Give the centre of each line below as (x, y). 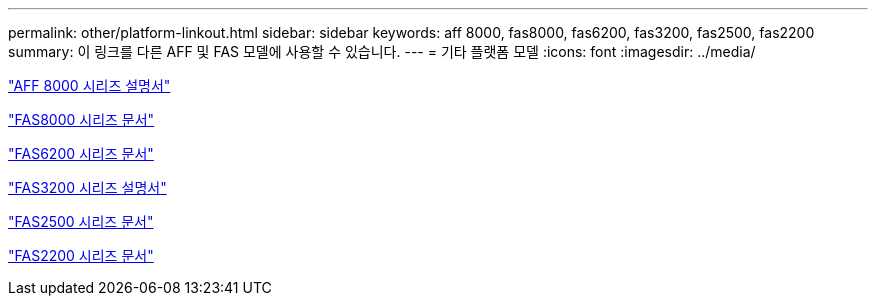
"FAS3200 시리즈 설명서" (87, 187)
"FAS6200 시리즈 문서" (81, 153)
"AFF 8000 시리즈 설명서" (89, 85)
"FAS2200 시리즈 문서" (81, 255)
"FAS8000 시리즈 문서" (81, 119)
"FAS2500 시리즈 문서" (81, 221)
